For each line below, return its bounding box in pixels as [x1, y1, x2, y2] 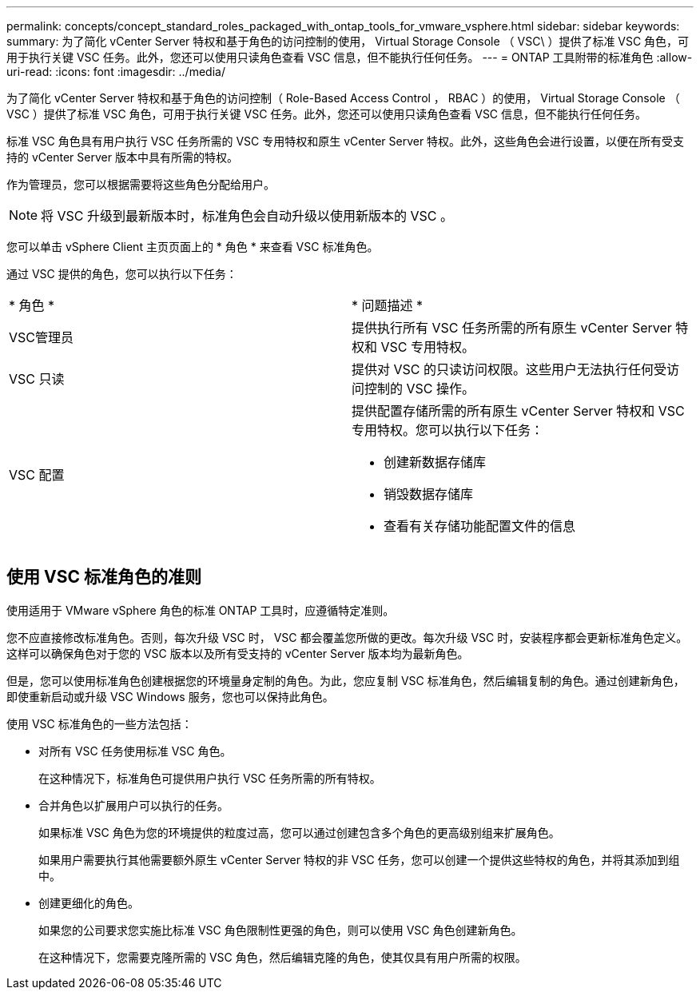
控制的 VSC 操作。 [364, 380, 475, 396]
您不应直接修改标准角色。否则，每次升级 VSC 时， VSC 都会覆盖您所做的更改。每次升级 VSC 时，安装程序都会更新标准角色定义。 [6, 630, 688, 644]
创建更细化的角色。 [38, 895, 139, 910]
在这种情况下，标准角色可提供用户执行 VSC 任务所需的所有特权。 [38, 771, 381, 785]
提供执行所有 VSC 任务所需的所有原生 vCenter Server [352, 320, 672, 336]
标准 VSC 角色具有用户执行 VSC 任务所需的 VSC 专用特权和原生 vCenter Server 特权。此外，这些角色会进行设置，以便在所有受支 [6, 134, 685, 148]
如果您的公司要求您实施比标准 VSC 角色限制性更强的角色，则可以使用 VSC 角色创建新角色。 [38, 922, 523, 937]
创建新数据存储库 [384, 454, 487, 470]
